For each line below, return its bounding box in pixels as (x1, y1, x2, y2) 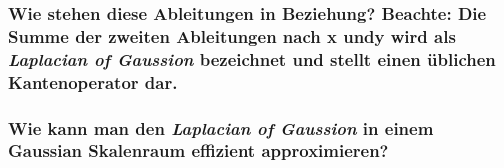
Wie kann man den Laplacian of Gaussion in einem (8, 115, 434, 140)
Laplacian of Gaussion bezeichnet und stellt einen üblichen (8, 46, 496, 71)
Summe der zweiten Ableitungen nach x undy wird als (8, 23, 456, 48)
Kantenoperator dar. (8, 69, 178, 94)
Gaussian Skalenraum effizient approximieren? (8, 138, 389, 163)
